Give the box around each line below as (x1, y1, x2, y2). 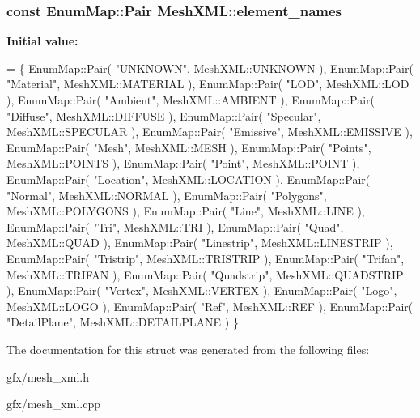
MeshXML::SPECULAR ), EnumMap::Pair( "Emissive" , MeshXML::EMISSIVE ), (6, 123, 413, 140)
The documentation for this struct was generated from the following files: (6, 340, 370, 357)
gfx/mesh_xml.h (6, 368, 89, 385)
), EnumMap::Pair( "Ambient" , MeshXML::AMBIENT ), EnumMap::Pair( (6, 92, 375, 108)
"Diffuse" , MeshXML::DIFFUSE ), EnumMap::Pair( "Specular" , (6, 107, 321, 124)
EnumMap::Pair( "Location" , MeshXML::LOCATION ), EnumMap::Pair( (6, 170, 371, 187)
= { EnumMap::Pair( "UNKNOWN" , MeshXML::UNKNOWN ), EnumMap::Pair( (6, 59, 414, 76)
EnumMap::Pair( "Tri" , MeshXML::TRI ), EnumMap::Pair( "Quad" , (6, 218, 344, 235)
